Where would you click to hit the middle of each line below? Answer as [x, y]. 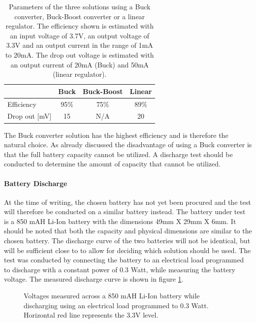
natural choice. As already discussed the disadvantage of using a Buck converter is [128, 145]
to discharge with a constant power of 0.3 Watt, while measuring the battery [120, 269]
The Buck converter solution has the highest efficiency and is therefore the [116, 135]
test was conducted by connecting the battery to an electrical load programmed [124, 260]
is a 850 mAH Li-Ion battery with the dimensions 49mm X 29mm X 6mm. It [120, 221]
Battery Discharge [36, 183]
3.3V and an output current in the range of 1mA [80, 45]
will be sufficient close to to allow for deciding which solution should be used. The [128, 250]
